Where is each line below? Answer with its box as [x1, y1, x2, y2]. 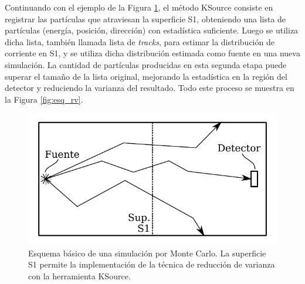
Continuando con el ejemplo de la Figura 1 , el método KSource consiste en [5, 1, 273, 13]
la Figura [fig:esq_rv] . [5, 93, 83, 105]
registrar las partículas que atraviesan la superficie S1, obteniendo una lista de [5, 12, 286, 25]
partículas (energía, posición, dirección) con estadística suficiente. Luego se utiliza [5, 24, 299, 36]
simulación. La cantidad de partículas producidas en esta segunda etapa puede [5, 58, 287, 70]
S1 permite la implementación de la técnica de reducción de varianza [28, 258, 275, 271]
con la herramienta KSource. [28, 270, 131, 282]
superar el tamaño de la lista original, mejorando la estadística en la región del [5, 70, 287, 82]
